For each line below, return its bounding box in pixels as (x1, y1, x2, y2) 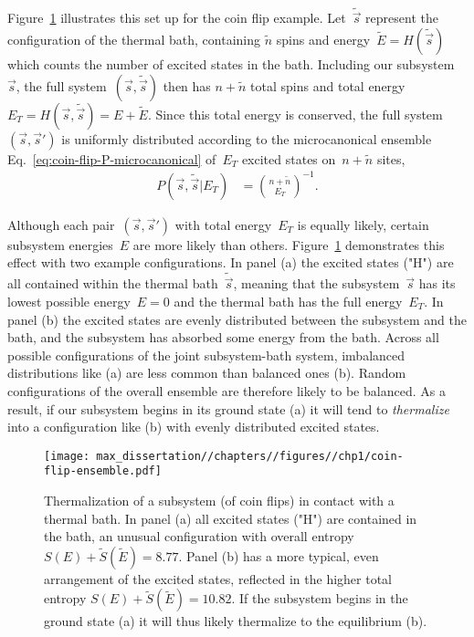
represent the (365, 8, 438, 27)
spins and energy (276, 30, 371, 49)
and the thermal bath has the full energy (174, 291, 403, 310)
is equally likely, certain (297, 214, 429, 234)
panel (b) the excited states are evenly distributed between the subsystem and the (7, 309, 467, 329)
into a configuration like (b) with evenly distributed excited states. (7, 417, 380, 436)
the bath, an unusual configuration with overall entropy (44, 527, 354, 546)
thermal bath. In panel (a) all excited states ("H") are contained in (44, 508, 417, 527)
